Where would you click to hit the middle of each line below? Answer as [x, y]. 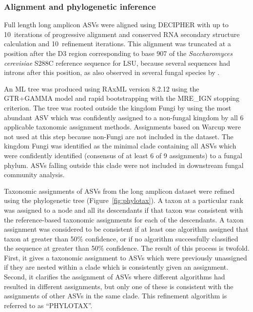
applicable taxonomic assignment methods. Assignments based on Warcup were [122, 127]
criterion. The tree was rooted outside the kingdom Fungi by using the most [118, 107]
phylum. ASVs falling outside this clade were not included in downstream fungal [124, 165]
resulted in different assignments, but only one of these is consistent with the [119, 286]
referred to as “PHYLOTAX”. [48, 305]
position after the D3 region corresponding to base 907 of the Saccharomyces [118, 53]
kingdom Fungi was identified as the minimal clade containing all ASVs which [120, 146]
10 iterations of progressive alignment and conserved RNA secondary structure [122, 34]
